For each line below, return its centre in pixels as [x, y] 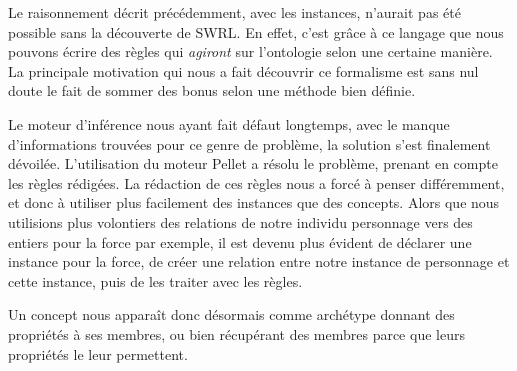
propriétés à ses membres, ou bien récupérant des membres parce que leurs [236, 333]
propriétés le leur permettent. [98, 353]
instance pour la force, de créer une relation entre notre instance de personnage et [259, 261]
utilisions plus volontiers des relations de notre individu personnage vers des [240, 221]
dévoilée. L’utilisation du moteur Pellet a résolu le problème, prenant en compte [253, 163]
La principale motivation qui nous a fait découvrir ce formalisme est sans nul [243, 70]
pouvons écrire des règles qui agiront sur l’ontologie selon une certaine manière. [250, 51]
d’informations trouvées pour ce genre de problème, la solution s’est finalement [249, 143]
